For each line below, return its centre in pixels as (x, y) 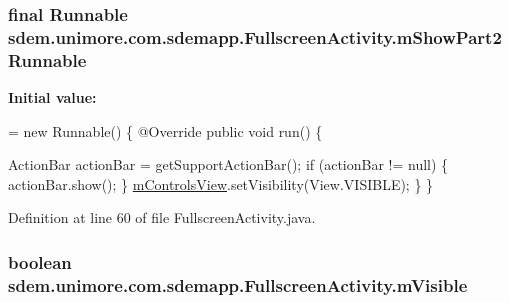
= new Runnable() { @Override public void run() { (165, 130)
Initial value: (52, 97)
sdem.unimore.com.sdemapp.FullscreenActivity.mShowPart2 (255, 36)
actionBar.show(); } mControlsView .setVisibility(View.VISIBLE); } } (221, 183)
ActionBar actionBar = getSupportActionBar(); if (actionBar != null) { (228, 164)
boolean (40, 261)
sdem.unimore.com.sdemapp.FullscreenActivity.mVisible (238, 284)
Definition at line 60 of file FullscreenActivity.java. (162, 217)
